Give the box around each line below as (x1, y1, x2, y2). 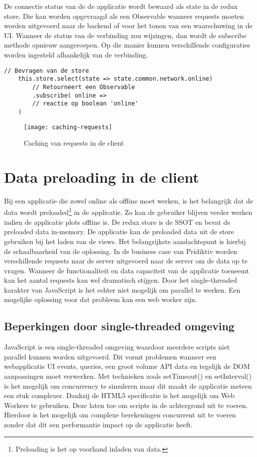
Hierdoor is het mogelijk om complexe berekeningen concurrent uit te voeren (4, 409, 236, 420)
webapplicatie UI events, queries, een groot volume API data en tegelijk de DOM (4, 361, 250, 371)
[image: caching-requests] (24, 123, 112, 131)
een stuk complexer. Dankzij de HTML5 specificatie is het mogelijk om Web (4, 390, 235, 401)
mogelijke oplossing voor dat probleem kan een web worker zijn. (4, 294, 197, 305)
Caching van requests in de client (24, 138, 124, 148)
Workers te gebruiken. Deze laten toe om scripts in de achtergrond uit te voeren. (4, 400, 248, 410)
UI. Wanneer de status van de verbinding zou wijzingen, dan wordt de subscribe (4, 30, 247, 40)
